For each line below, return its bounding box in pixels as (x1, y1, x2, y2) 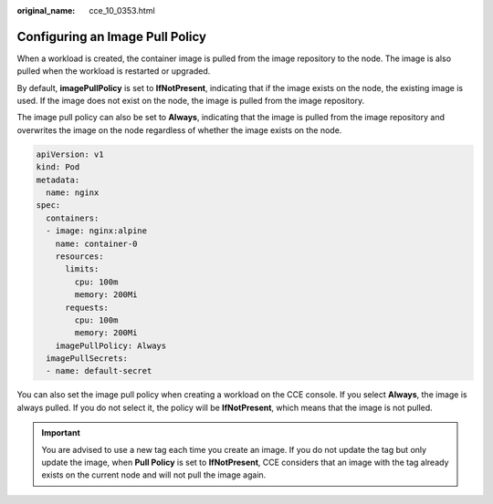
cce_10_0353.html (89, 5, 155, 15)
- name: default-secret (46, 365, 152, 376)
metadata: (36, 174, 80, 185)
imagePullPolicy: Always (55, 340, 167, 351)
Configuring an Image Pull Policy (16, 28, 207, 45)
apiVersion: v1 (36, 149, 104, 159)
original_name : (16, 5, 76, 15)
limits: (65, 264, 100, 274)
